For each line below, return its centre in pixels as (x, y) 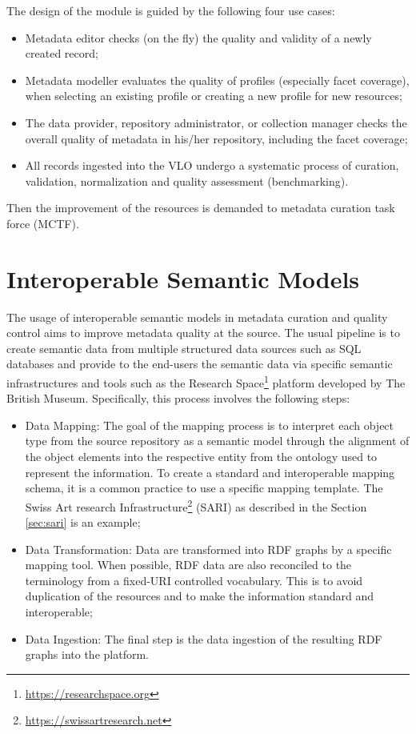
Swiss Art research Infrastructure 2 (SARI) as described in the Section (196, 505)
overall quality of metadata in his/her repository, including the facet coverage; (216, 138)
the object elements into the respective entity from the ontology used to (201, 457)
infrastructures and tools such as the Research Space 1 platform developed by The (206, 381)
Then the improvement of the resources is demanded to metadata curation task (201, 208)
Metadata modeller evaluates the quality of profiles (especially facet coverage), (217, 80)
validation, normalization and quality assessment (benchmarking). (187, 180)
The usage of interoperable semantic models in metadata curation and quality (197, 317)
